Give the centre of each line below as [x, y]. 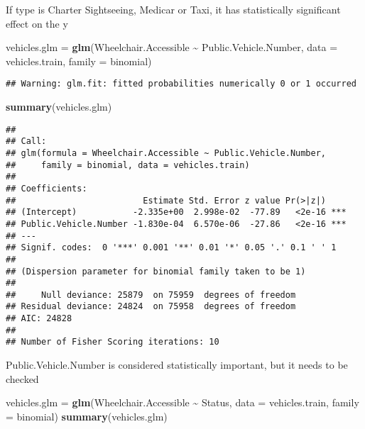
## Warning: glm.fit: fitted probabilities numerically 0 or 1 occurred [181, 84]
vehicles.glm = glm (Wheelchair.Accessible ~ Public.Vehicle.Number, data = [172, 47]
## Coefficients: [47, 188]
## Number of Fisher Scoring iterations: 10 [113, 342]
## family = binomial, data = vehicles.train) [128, 165]
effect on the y [37, 23]
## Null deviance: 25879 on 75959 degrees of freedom [151, 295]
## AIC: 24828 [39, 319]
